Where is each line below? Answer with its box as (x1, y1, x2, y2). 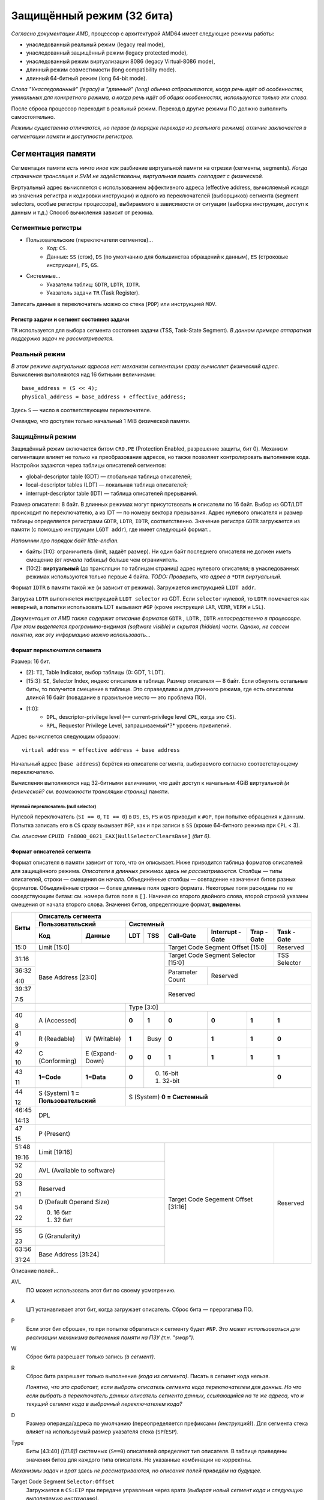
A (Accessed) (38, 1016, 77, 1024)
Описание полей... (11, 1267, 59, 1274)
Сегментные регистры (11, 224, 82, 232)
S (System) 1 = (38, 1089, 80, 1097)
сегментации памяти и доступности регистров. (11, 133, 134, 140)
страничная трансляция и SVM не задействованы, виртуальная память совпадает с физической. (11, 173, 263, 180)
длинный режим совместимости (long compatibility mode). (26, 66, 176, 73)
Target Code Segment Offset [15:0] (168, 943, 267, 951)
